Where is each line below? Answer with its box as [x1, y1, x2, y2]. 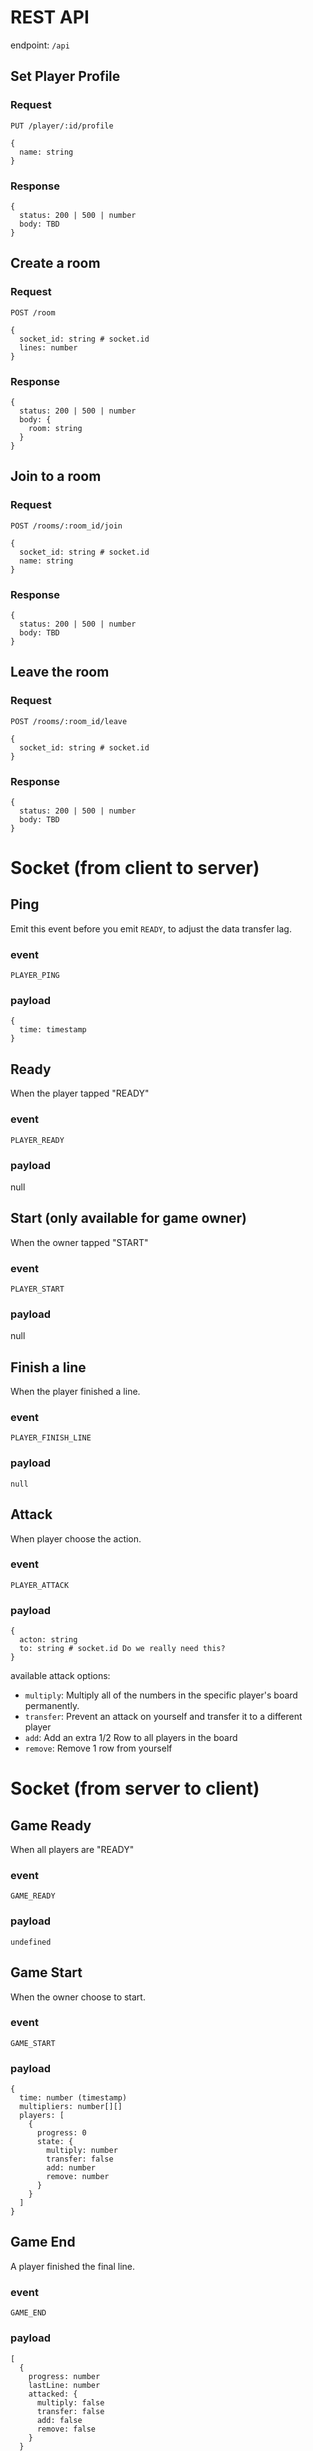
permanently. [24, 1700, 80, 1712]
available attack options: [10, 1670, 111, 1682]
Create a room [10, 255, 101, 272]
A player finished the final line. [10, 2260, 135, 2272]
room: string [28, 423, 83, 433]
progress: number [28, 2371, 101, 2381]
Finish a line [10, 1359, 87, 1376]
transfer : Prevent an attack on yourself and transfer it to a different [24, 1711, 303, 1723]
